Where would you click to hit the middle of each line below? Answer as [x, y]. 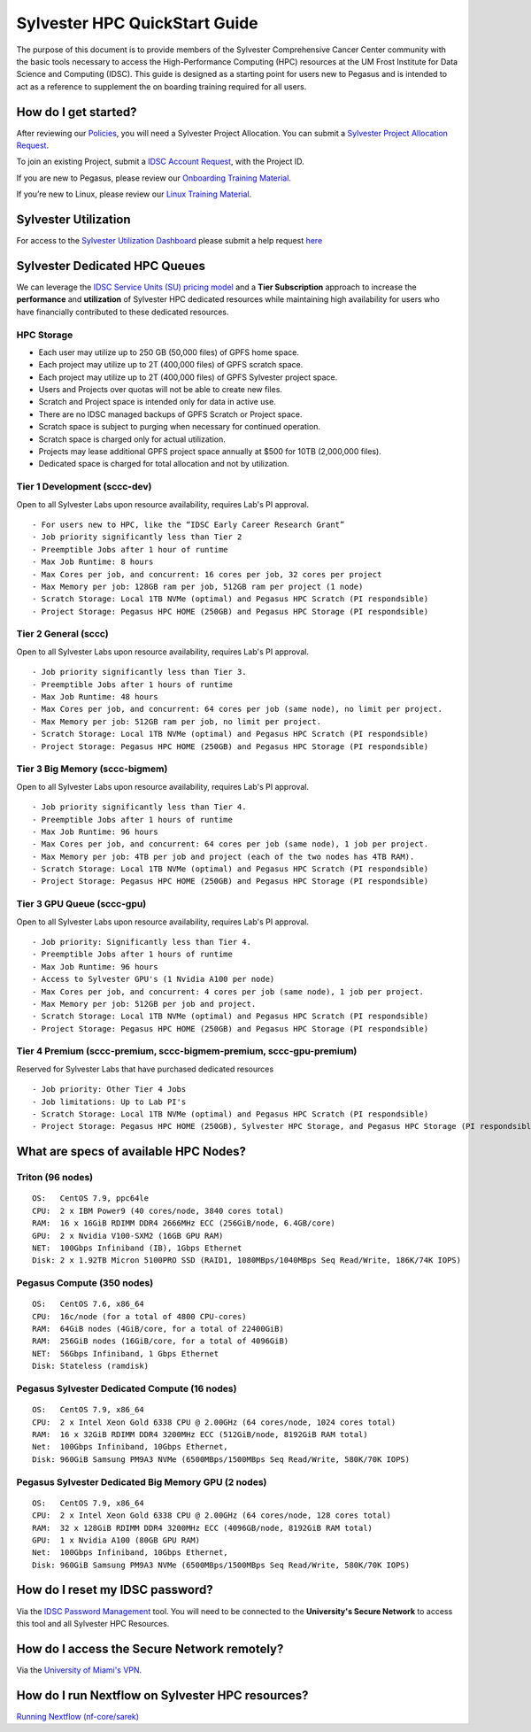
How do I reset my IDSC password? [115, 1590]
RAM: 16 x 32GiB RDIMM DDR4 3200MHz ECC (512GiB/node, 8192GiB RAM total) [200, 1434]
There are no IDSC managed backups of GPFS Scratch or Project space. [170, 414]
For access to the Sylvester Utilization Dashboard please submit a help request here [169, 241]
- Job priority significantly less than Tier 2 [137, 537]
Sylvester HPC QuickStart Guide [137, 23]
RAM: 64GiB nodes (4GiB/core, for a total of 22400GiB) [158, 1329]
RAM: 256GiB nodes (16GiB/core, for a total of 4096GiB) [161, 1341]
